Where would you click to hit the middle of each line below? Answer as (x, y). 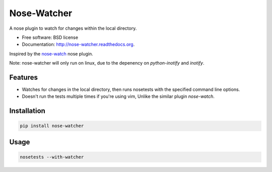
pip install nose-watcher (52, 126)
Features (23, 77)
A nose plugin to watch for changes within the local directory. (73, 28)
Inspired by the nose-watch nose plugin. (51, 53)
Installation (27, 111)
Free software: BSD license (50, 37)
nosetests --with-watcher (52, 157)
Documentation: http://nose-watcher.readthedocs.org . (78, 44)
